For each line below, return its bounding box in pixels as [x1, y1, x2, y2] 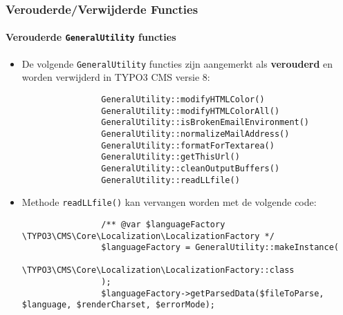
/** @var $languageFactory [101, 219, 225, 229]
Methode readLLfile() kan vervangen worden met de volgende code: [21, 195, 317, 209]
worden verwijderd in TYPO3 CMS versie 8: [21, 70, 210, 84]
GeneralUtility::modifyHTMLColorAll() [101, 106, 280, 116]
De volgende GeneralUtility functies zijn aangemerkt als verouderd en [21, 56, 333, 70]
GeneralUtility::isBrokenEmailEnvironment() [101, 117, 310, 128]
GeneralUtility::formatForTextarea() [101, 140, 275, 151]
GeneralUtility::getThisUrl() [101, 152, 240, 162]
